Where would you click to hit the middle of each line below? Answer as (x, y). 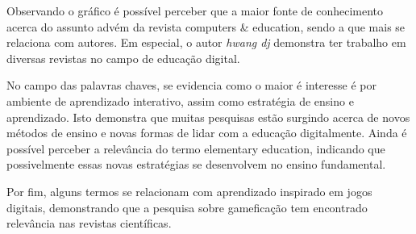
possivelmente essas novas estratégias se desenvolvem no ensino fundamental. (196, 164)
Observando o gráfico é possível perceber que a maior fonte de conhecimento (195, 10)
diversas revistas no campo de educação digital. (123, 58)
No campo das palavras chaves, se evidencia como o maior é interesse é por (192, 85)
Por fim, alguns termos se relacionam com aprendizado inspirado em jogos (189, 191)
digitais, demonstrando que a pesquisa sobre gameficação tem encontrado (187, 207)
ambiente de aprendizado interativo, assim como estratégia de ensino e (180, 100)
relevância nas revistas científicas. (89, 223)
